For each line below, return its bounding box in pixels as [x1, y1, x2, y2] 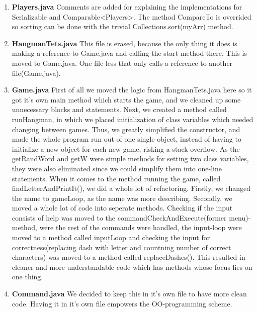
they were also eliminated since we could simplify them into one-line [12, 163, 222, 173]
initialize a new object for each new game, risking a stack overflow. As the [12, 143, 240, 154]
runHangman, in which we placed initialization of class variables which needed [12, 114, 253, 124]
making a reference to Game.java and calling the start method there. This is [12, 48, 247, 58]
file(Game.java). [12, 67, 61, 78]
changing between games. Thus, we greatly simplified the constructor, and [12, 124, 240, 134]
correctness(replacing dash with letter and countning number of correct [12, 242, 231, 252]
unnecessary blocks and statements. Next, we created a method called [12, 104, 227, 115]
